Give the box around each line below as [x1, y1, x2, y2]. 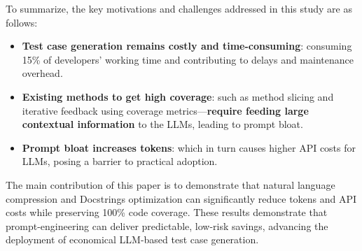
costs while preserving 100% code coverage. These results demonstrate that [6, 205, 328, 220]
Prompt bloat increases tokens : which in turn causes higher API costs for [22, 140, 356, 155]
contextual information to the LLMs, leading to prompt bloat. [22, 117, 303, 131]
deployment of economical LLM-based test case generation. [6, 232, 259, 247]
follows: [6, 15, 38, 29]
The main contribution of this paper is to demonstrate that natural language [6, 177, 335, 192]
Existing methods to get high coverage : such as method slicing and [22, 89, 334, 103]
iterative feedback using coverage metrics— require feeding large [22, 103, 309, 117]
